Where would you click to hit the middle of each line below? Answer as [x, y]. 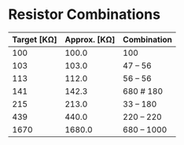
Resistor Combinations [85, 15]
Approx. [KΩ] [90, 39]
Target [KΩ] [35, 39]
